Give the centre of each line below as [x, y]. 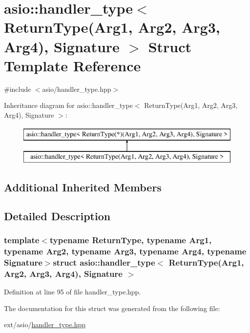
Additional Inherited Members [83, 187]
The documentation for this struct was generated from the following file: [112, 308]
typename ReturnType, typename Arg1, [131, 240]
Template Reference [73, 65]
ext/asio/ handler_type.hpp [45, 324]
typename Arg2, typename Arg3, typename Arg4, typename [125, 251]
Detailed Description [57, 216]
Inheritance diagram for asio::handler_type [68, 105]
